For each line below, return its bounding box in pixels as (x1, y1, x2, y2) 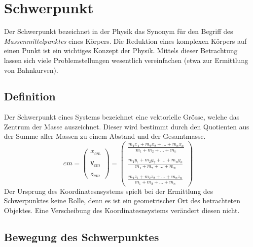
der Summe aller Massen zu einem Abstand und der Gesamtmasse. (4, 131, 206, 141)
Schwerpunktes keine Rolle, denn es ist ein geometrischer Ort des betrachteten (4, 195, 241, 206)
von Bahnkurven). (4, 64, 58, 75)
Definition (4, 89, 56, 104)
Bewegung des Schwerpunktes (4, 229, 159, 244)
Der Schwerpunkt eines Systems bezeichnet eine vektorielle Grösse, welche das (4, 112, 240, 122)
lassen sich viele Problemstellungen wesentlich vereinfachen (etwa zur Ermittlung (4, 55, 249, 65)
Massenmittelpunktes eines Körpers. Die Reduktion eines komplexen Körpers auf (4, 35, 247, 46)
